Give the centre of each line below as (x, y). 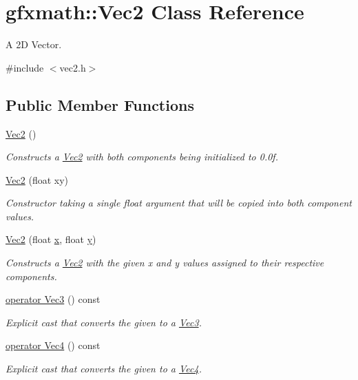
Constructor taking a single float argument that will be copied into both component (179, 203)
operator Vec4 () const (53, 345)
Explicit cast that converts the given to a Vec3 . (104, 322)
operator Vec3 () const (53, 299)
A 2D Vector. (34, 44)
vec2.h (73, 67)
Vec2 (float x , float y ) (51, 239)
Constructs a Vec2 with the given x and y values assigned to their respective (165, 263)
